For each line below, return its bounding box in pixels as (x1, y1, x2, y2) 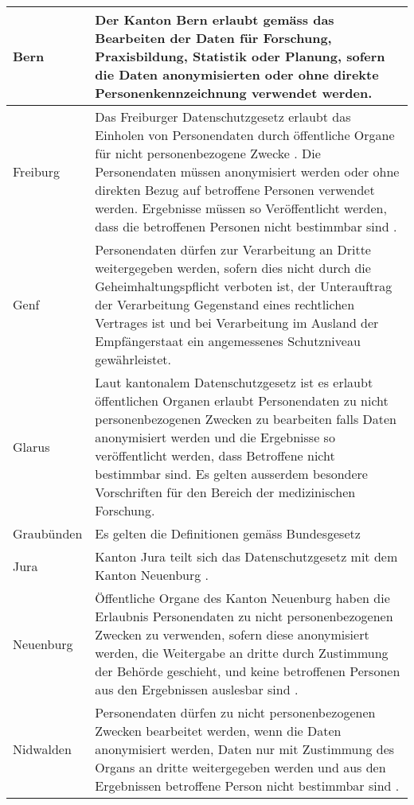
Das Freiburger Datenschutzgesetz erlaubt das (95, 107, 351, 126)
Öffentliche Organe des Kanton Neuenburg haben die (95, 589, 390, 607)
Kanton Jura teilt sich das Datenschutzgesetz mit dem (95, 547, 398, 566)
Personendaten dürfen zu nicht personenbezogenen (95, 703, 376, 721)
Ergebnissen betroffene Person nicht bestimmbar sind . (95, 776, 400, 795)
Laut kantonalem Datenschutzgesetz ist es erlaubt (95, 373, 373, 391)
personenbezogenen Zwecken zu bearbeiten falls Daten (95, 410, 397, 428)
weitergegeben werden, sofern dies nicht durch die (95, 259, 371, 277)
